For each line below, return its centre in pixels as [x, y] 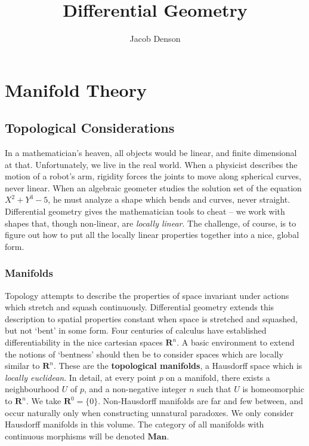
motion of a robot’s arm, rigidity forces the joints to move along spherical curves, [153, 176]
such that [214, 389]
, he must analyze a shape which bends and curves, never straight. [169, 199]
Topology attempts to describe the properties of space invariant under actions [147, 295]
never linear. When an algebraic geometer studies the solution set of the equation [153, 187]
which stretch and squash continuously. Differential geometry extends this [140, 307]
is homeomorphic [273, 389]
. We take [44, 401]
